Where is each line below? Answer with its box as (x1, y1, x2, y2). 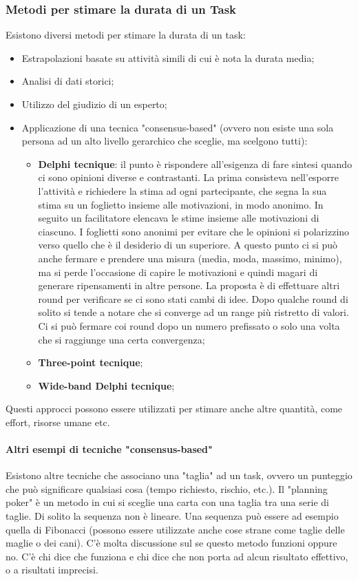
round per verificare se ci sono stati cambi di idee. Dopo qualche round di (38, 291, 348, 306)
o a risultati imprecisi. (6, 562, 98, 577)
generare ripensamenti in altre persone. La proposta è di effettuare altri (38, 278, 340, 293)
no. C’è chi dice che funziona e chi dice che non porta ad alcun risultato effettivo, (6, 549, 348, 563)
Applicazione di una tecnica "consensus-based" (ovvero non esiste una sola (21, 120, 334, 134)
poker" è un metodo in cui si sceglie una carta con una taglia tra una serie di (6, 495, 329, 509)
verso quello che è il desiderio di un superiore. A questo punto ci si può (38, 237, 338, 252)
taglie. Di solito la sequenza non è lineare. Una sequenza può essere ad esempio (6, 509, 339, 523)
